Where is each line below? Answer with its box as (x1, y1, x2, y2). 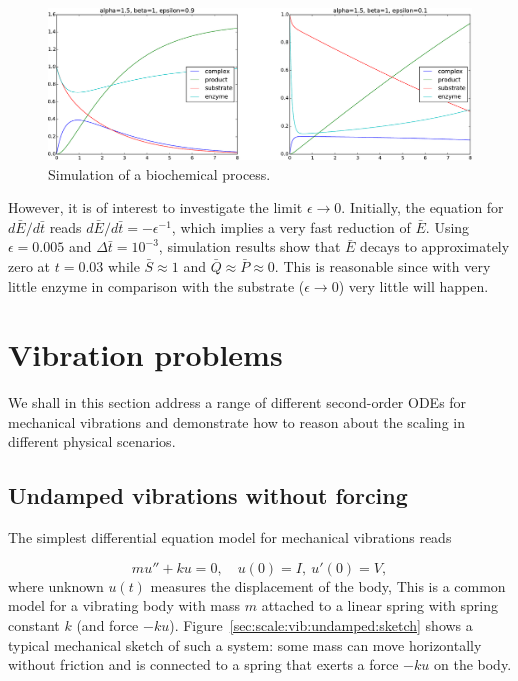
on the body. (433, 654, 512, 675)
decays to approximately (360, 236, 510, 257)
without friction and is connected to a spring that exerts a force (8, 654, 399, 675)
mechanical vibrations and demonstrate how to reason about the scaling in (8, 411, 465, 432)
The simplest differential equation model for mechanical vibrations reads (8, 527, 452, 548)
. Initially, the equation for (341, 197, 504, 218)
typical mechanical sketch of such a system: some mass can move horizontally (8, 634, 482, 655)
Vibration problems (8, 334, 283, 375)
